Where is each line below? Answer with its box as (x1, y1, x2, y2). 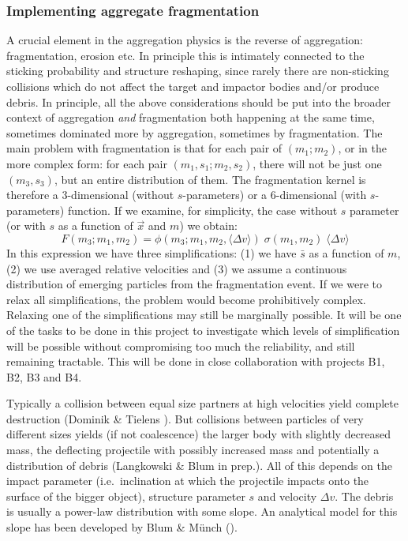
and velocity (257, 487, 317, 504)
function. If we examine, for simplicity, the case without (67, 201, 338, 218)
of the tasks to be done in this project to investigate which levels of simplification (6, 321, 400, 338)
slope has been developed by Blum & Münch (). (6, 519, 238, 535)
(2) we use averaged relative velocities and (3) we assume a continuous (6, 260, 347, 276)
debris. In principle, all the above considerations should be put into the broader (6, 93, 391, 110)
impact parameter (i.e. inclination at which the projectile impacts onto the (6, 472, 369, 489)
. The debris (335, 487, 394, 504)
